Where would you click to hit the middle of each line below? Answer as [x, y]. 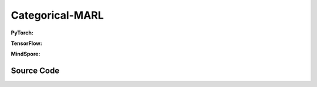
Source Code [35, 71]
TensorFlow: [26, 43]
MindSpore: [26, 54]
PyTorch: [22, 33]
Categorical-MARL [57, 15]
